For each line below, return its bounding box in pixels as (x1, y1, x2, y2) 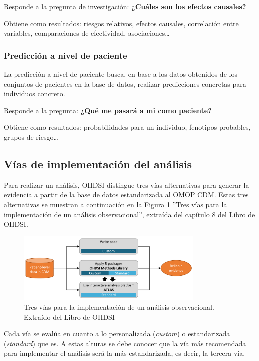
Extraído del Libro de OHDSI (24, 311, 115, 322)
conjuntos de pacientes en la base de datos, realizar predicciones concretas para (4, 78, 246, 89)
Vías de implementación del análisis (4, 156, 192, 171)
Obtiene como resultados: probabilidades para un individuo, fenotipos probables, (4, 122, 251, 132)
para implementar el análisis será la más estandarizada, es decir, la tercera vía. (4, 348, 245, 358)
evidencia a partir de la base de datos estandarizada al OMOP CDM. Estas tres (4, 189, 249, 200)
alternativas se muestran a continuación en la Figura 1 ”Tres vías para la (4, 199, 227, 209)
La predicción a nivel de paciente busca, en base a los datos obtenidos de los (4, 69, 237, 79)
